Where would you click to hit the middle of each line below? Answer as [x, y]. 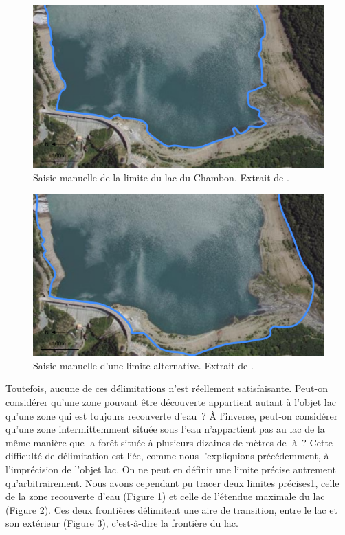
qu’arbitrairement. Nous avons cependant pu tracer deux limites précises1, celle [172, 482]
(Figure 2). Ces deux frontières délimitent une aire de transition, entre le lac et [171, 509]
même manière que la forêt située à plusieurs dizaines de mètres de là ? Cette [169, 442]
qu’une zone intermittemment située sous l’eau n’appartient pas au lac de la [165, 429]
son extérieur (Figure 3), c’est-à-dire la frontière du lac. [122, 523]
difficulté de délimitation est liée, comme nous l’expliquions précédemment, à [167, 456]
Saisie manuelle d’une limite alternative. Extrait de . [143, 365]
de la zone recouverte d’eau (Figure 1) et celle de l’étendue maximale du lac [165, 496]
